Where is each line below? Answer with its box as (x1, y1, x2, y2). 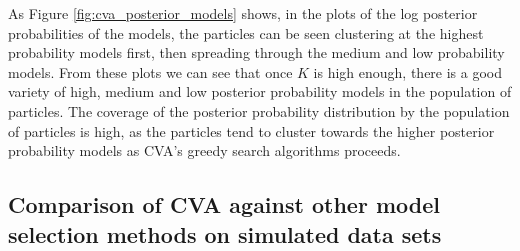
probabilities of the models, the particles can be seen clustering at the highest (8, 22, 484, 43)
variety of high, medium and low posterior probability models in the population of (8, 81, 512, 102)
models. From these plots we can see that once (8, 61, 293, 82)
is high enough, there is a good (313, 61, 503, 82)
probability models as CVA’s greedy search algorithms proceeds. (8, 140, 401, 161)
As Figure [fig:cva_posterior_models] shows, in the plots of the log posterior (8, 3, 478, 23)
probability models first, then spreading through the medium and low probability (8, 42, 505, 63)
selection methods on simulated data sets (8, 218, 442, 249)
